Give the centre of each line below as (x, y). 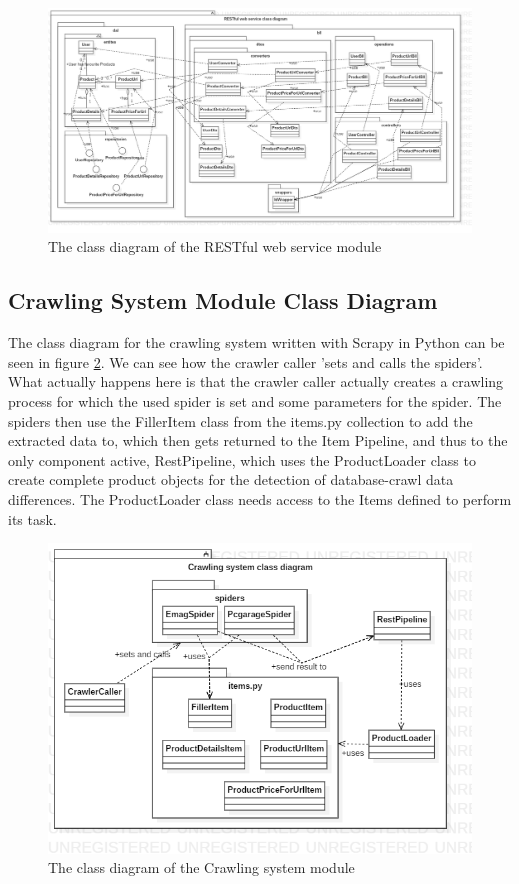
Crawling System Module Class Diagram (223, 300)
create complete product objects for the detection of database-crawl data (231, 479)
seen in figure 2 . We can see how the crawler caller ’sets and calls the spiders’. (245, 361)
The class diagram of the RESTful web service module (215, 246)
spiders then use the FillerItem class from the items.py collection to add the (240, 420)
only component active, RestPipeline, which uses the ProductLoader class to (242, 459)
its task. (32, 518)
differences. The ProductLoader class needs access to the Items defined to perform (260, 498)
